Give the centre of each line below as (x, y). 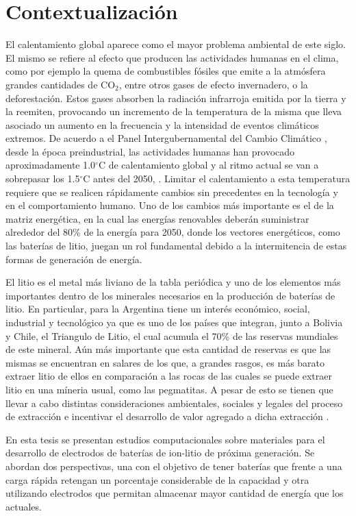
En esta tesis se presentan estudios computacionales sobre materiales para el (165, 439)
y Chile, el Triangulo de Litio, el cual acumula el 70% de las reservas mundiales (172, 335)
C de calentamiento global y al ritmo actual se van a (208, 165)
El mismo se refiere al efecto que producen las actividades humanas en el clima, (172, 57)
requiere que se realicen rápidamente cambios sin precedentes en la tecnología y (172, 192)
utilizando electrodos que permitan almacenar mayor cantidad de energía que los (175, 493)
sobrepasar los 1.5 (43, 179)
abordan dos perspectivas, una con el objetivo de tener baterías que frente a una (174, 466)
